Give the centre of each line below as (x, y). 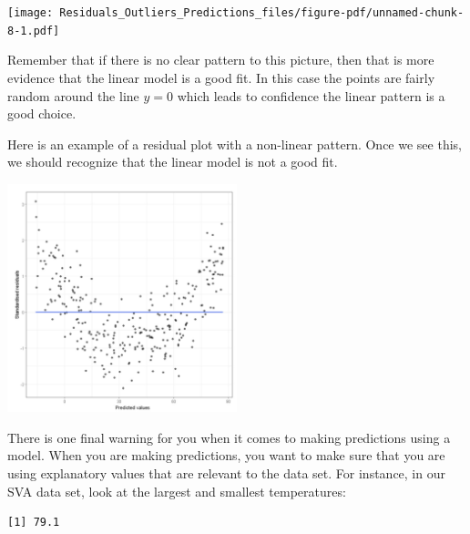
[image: (31, 13)
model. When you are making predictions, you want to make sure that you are (226, 455)
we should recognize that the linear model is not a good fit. (173, 162)
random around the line (73, 95)
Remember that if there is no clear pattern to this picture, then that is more (221, 60)
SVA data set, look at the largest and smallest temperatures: (177, 491)
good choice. (42, 113)
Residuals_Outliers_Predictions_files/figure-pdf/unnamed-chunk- (262, 13)
